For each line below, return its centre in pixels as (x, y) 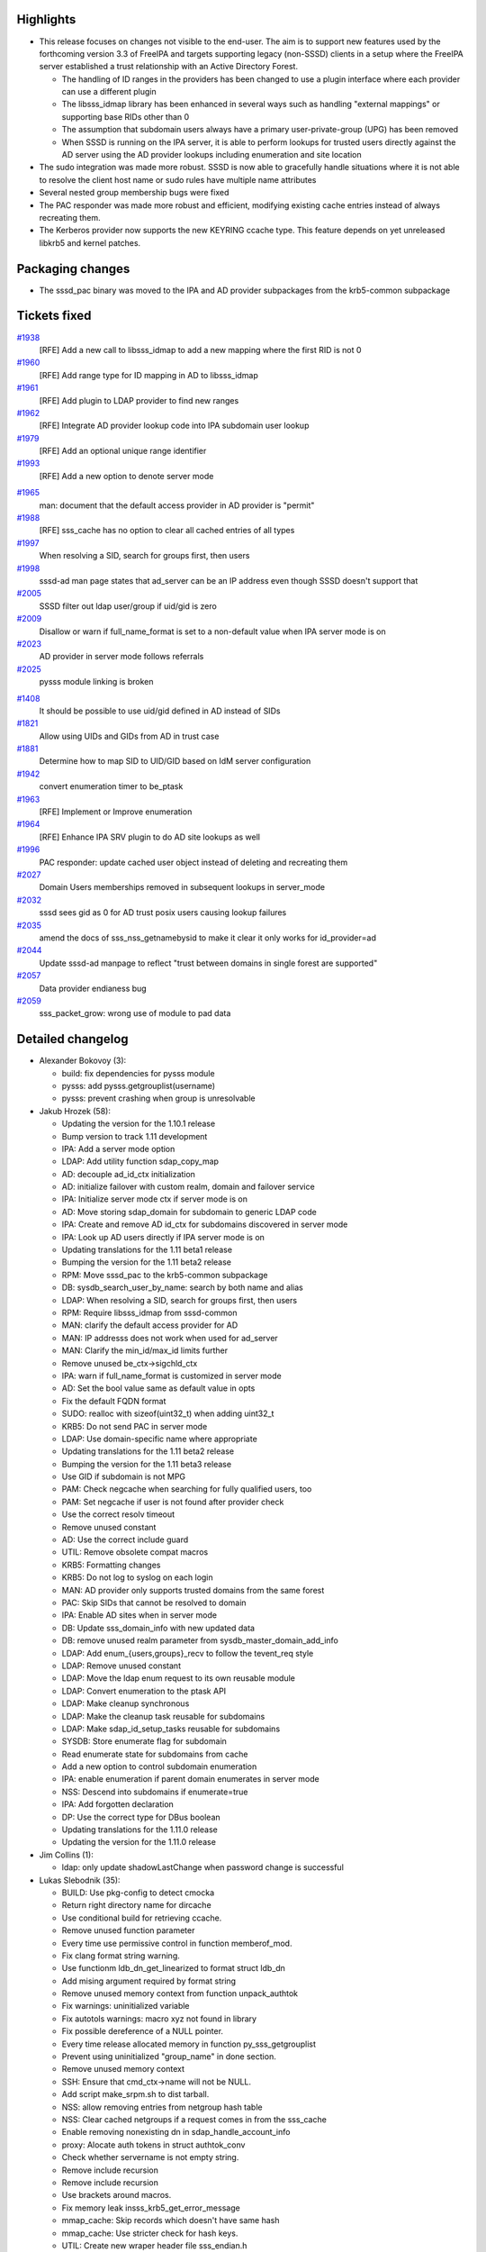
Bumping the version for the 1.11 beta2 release (147, 1262)
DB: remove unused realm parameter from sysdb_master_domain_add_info (200, 1640)
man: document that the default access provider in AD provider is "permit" (177, 505)
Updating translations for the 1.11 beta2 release (148, 1451)
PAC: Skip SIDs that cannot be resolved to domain (154, 1603)
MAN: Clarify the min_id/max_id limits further (145, 1350)
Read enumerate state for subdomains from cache (155, 1754)
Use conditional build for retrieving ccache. (142, 1918)
